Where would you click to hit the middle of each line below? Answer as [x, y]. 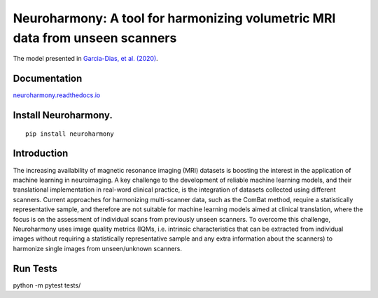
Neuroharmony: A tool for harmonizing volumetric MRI [174, 18]
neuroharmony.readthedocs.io [57, 95]
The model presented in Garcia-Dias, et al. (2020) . [86, 59]
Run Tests [35, 268]
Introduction [41, 154]
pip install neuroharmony [70, 134]
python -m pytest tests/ [47, 285]
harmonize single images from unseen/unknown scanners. [97, 248]
